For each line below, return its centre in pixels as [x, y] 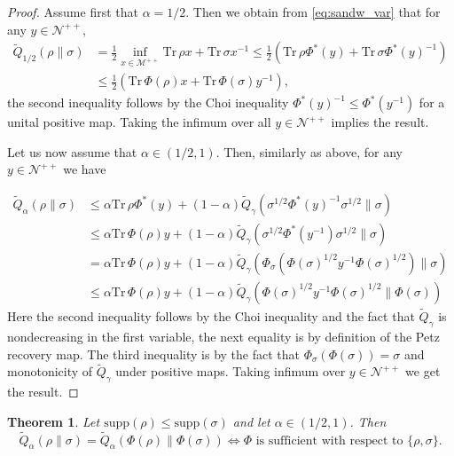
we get [423, 371]
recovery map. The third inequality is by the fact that [153, 354]
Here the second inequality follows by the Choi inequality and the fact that [211, 316]
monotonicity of [50, 371]
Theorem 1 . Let [54, 421]
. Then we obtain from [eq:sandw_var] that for [313, 12]
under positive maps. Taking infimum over [231, 371]
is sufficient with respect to [329, 440]
